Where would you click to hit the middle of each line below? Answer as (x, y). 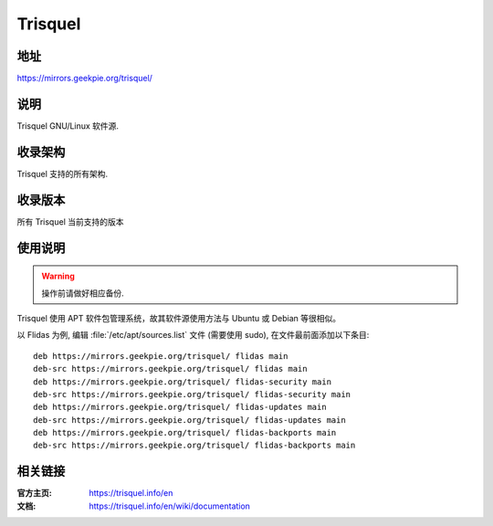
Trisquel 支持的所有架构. (63, 174)
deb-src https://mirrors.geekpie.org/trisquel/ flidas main (170, 369)
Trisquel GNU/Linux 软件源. (68, 126)
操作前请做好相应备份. (83, 293)
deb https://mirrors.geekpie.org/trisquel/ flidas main (161, 356)
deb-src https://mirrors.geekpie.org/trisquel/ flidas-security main (192, 394)
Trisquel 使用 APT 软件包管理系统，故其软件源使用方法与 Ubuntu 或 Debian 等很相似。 (179, 318)
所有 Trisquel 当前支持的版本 (70, 221)
